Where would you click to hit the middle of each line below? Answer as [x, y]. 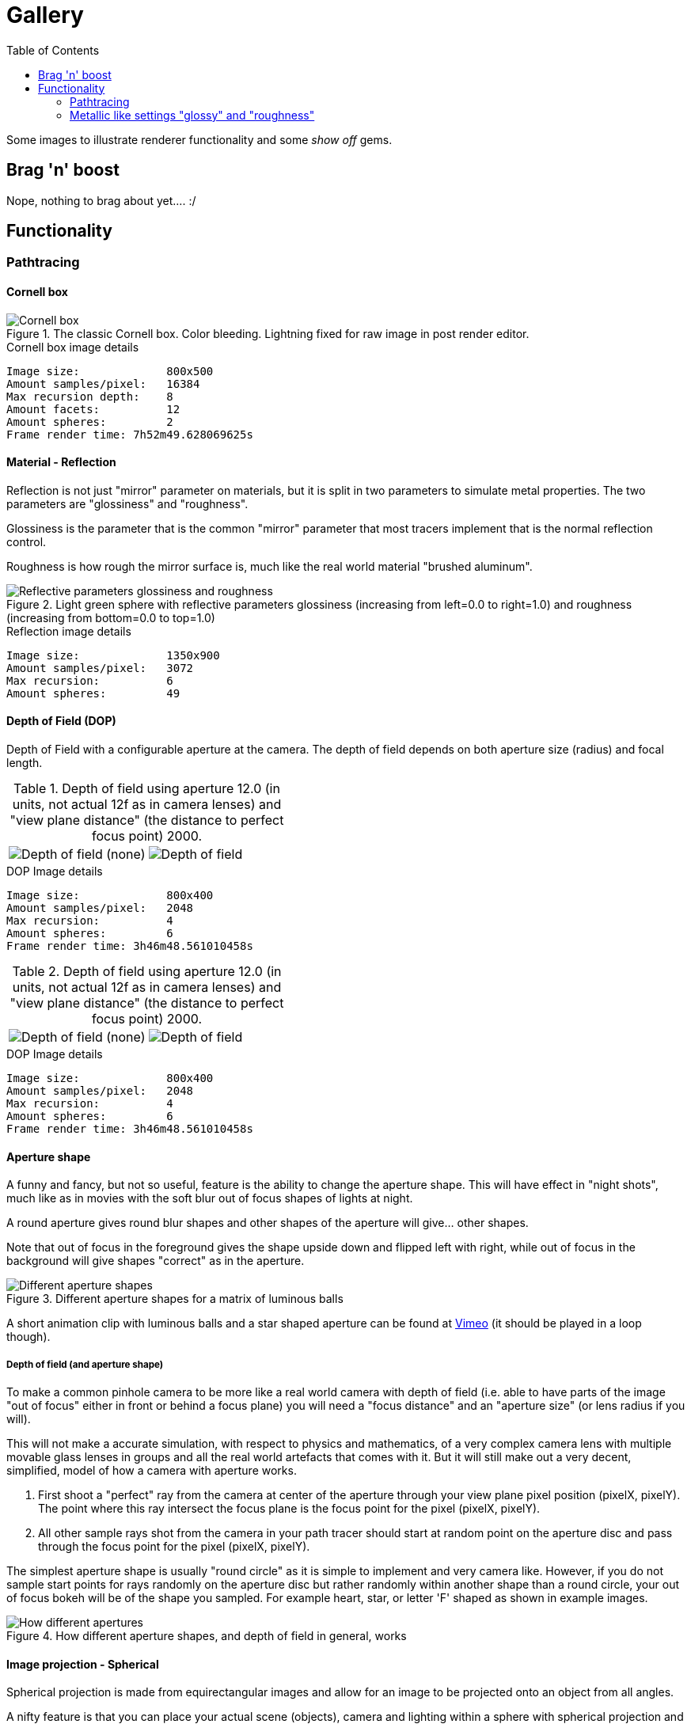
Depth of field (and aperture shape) [85, 1364]
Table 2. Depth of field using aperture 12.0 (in [147, 972]
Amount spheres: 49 [93, 693]
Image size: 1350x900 [113, 655]
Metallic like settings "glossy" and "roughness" [192, 115]
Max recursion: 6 [90, 680]
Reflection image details [69, 631]
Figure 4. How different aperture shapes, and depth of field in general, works [207, 1636]
